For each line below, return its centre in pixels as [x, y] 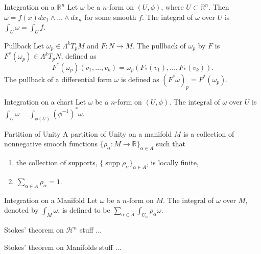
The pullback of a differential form [58, 79]
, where [172, 7]
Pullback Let [24, 45]
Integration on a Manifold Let [51, 200]
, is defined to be [84, 210]
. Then [219, 7]
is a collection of [209, 133]
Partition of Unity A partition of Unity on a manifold [88, 133]
